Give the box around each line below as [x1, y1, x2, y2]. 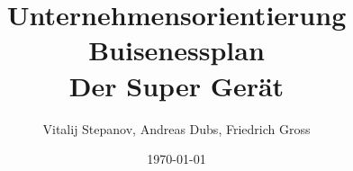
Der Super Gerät [68, 67, 285, 103]
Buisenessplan [88, 31, 265, 68]
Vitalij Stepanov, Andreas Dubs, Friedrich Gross [42, 119, 311, 138]
